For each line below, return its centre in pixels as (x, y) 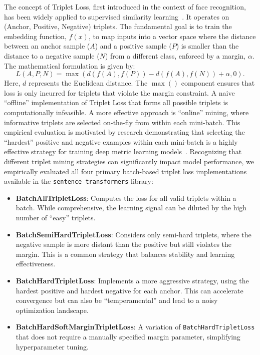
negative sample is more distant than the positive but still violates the (124, 244)
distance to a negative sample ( (52, 55)
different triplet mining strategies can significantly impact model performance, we (129, 161)
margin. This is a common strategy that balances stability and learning (125, 254)
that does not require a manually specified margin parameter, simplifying (128, 336)
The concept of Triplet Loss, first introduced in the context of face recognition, (125, 7)
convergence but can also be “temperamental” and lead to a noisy (117, 300)
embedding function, (35, 36)
